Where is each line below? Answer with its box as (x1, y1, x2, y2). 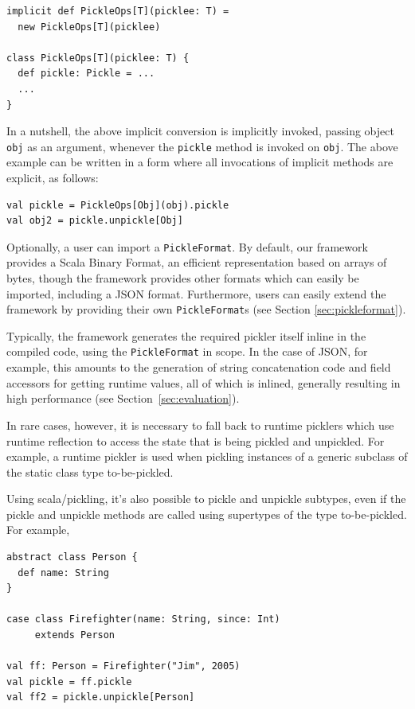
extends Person (34, 629, 115, 641)
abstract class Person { (6, 551, 138, 563)
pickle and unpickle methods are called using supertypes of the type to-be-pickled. (6, 505, 407, 522)
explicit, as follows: (6, 169, 99, 185)
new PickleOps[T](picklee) (18, 21, 161, 33)
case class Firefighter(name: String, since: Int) (6, 614, 280, 625)
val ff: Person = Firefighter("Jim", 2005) (6, 660, 241, 672)
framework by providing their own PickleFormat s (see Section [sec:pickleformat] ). (6, 301, 406, 317)
